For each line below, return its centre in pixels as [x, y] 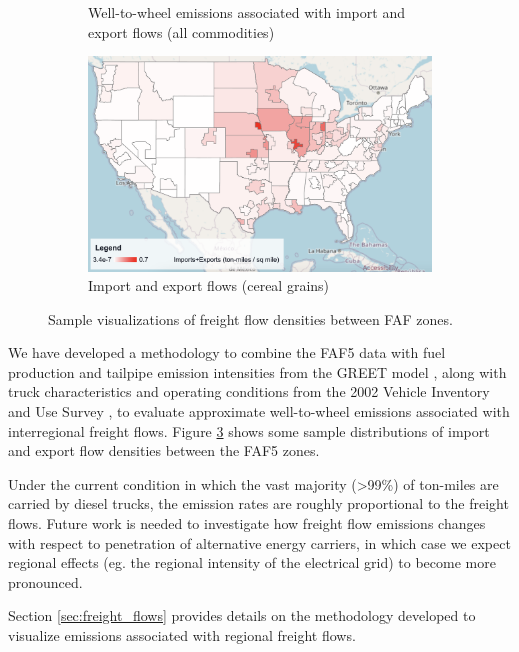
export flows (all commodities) [181, 31]
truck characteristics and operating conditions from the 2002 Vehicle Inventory [249, 391]
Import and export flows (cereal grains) [209, 285]
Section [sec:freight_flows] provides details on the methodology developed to [242, 615]
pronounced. [45, 581]
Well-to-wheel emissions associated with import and [246, 12]
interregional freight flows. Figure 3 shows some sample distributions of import [249, 430]
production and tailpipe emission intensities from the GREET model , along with [257, 371]
